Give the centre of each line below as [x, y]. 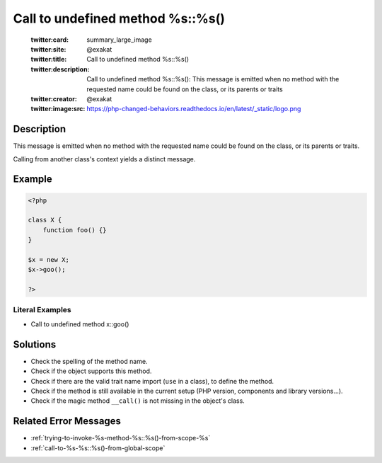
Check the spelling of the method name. [89, 361]
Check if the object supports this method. [91, 371]
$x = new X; [49, 259]
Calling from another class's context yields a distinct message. [104, 159]
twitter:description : [60, 69]
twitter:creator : [54, 98]
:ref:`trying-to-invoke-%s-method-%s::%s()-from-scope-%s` [121, 438]
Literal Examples [42, 310]
